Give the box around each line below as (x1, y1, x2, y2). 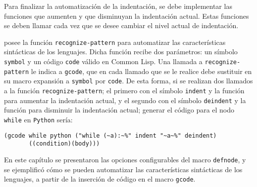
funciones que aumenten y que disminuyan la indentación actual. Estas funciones (4, 10, 249, 21)
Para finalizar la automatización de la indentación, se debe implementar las (4, 1, 232, 11)
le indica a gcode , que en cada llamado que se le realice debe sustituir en (31, 66, 252, 76)
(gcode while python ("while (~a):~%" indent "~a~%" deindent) (4, 132, 217, 139)
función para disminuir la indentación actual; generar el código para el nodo (4, 105, 235, 115)
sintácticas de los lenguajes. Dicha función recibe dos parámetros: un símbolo (4, 46, 238, 57)
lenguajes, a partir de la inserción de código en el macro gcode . (4, 174, 196, 184)
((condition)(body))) (29, 140, 100, 148)
